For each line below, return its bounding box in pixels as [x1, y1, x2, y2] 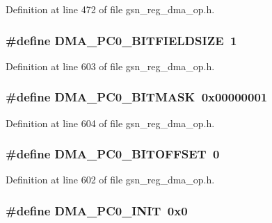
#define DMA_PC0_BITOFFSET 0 [6, 145, 220, 163]
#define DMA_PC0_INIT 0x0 [6, 201, 188, 219]
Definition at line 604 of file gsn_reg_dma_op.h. [6, 115, 215, 130]
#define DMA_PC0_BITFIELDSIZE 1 [6, 31, 237, 49]
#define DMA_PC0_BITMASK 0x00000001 [6, 88, 268, 106]
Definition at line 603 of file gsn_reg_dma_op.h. [6, 58, 215, 73]
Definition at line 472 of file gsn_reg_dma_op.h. [6, 2, 215, 16]
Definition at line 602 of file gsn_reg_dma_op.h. [6, 172, 215, 187]
